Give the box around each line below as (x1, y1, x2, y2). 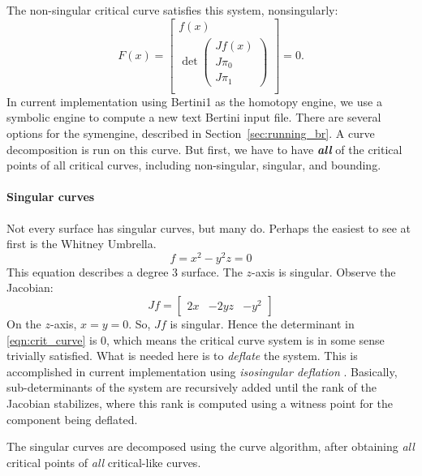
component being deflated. (6, 410, 138, 427)
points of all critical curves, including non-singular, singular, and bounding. (6, 157, 381, 174)
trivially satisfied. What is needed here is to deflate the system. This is (6, 347, 358, 364)
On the (6, 315, 41, 332)
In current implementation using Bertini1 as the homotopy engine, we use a (6, 92, 382, 109)
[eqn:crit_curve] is (6, 331, 97, 348)
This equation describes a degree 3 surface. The (6, 263, 243, 280)
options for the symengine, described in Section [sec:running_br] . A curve (6, 124, 375, 141)
